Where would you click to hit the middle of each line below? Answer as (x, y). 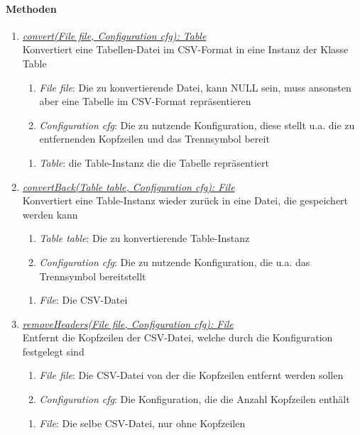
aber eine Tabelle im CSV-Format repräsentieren (145, 101)
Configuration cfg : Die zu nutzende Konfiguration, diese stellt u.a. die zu (197, 125)
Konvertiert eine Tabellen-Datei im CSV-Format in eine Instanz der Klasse (185, 49)
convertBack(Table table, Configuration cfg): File (129, 186)
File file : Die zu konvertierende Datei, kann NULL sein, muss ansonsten (195, 87)
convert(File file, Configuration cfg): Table (114, 35)
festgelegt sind (53, 351)
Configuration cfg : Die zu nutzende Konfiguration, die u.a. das (175, 261)
